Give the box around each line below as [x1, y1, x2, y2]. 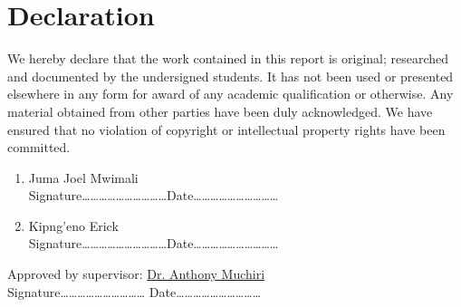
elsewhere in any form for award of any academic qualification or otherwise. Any [7, 84, 454, 103]
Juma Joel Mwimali [28, 168, 139, 187]
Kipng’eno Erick [28, 216, 119, 235]
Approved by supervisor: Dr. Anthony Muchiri [7, 264, 265, 283]
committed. [7, 138, 71, 157]
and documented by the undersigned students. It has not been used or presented [7, 66, 454, 85]
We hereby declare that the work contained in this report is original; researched [7, 49, 449, 68]
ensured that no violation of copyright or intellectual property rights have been [7, 120, 446, 139]
